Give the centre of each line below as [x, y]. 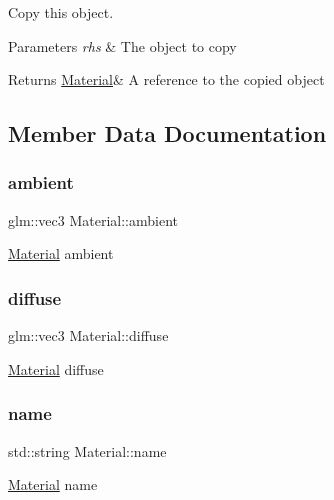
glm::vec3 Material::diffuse [88, 335]
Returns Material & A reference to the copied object [166, 79]
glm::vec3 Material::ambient [93, 219]
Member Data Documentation [167, 133]
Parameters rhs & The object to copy [122, 45]
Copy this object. [61, 12]
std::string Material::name [87, 450]
